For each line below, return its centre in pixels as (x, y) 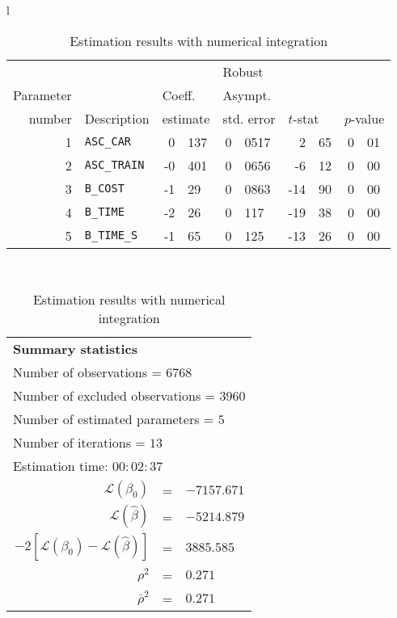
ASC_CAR (108, 142)
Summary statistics (76, 349)
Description (117, 118)
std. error (249, 118)
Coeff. (179, 95)
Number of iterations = (79, 443)
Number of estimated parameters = (114, 419)
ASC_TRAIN (114, 165)
